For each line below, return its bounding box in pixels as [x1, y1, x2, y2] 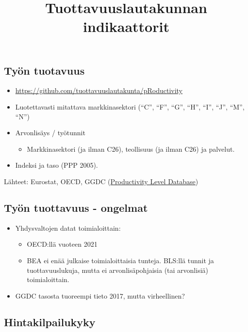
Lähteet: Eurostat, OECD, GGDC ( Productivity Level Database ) [4, 176, 198, 186]
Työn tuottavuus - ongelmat [4, 200, 148, 215]
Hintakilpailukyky [4, 314, 96, 329]
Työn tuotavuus [4, 63, 85, 78]
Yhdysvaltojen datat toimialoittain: [15, 222, 121, 233]
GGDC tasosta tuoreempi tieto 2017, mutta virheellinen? [15, 290, 185, 300]
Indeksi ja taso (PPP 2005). [15, 160, 98, 170]
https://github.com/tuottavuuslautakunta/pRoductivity [15, 85, 183, 95]
